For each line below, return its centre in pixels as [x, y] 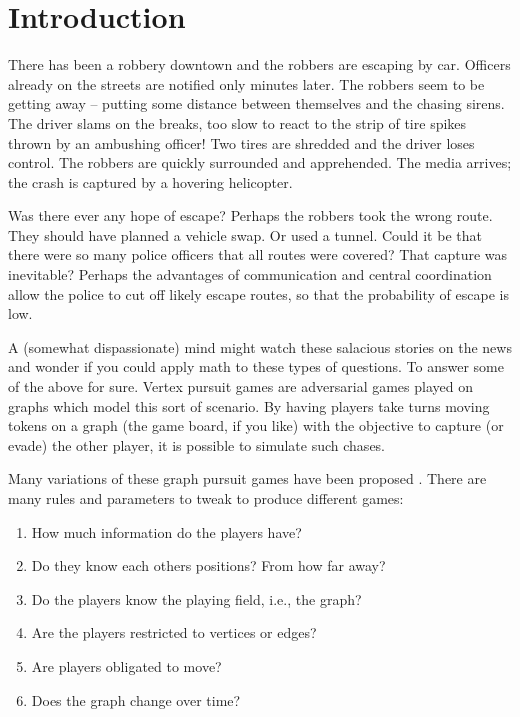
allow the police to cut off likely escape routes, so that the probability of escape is [258, 293]
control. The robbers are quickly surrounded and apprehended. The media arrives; [260, 162]
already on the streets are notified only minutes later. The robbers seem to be [246, 83]
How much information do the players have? [166, 531]
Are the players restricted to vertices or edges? [174, 632]
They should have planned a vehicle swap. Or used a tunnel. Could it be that [245, 234]
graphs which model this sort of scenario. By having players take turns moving [249, 405]
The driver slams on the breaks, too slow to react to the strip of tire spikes [237, 122]
